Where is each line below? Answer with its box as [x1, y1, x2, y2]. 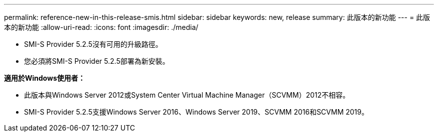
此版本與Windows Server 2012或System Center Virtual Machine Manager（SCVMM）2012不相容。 [24, 91, 350, 99]
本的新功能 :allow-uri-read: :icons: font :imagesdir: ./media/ [4, 23, 198, 31]
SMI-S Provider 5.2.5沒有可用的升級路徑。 [24, 40, 162, 48]
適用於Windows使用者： [4, 74, 85, 82]
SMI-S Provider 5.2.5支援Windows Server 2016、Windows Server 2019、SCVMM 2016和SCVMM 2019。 [24, 108, 368, 116]
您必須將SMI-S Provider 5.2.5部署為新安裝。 [24, 57, 169, 65]
